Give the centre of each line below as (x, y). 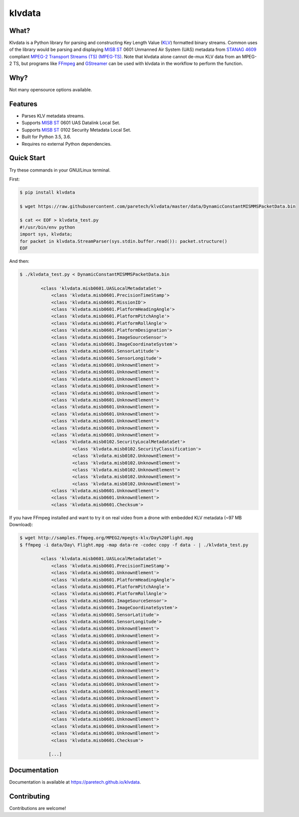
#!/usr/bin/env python (47, 227)
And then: (19, 261)
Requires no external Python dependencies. (67, 144)
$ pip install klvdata (47, 192)
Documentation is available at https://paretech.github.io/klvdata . (75, 782)
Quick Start (27, 158)
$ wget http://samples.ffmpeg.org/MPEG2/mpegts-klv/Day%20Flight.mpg (106, 538)
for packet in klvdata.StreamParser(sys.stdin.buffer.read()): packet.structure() (124, 241)
